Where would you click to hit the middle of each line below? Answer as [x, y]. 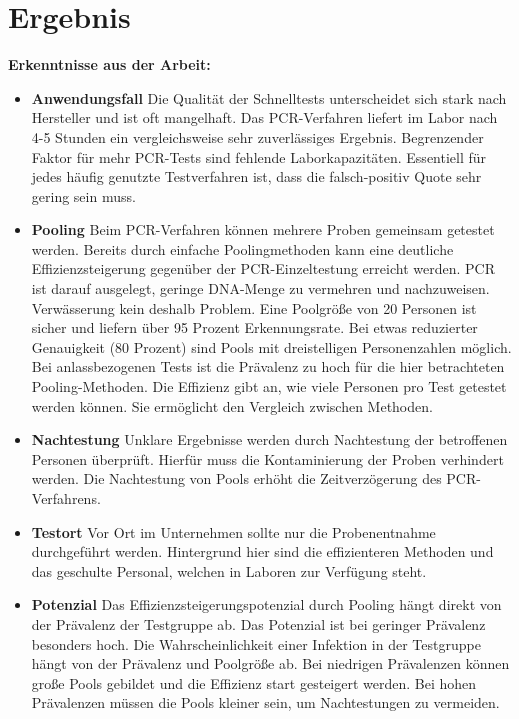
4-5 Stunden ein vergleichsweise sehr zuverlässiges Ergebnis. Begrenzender [257, 136]
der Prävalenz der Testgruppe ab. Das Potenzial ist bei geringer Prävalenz [258, 623]
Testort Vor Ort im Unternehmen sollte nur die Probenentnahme [233, 531]
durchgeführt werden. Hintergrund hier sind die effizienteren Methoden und [262, 551]
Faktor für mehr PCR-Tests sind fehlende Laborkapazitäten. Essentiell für [259, 156]
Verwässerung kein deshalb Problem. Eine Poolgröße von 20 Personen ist [254, 307]
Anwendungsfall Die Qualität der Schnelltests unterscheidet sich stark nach [269, 97]
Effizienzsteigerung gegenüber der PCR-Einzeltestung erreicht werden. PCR [263, 268]
